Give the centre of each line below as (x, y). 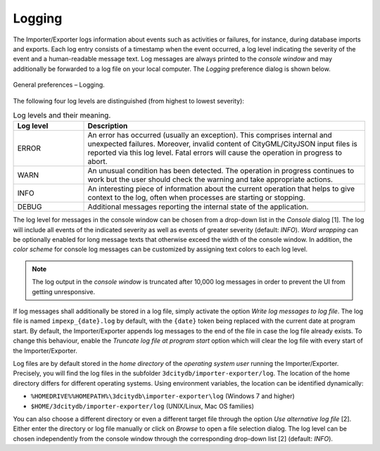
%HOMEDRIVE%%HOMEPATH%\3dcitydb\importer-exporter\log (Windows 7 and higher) (163, 396)
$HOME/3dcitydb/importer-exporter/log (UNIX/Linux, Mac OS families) (142, 406)
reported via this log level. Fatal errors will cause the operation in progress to (215, 153)
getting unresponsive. (64, 291)
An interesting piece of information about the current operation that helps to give (221, 189)
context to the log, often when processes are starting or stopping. (196, 198)
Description (108, 126)
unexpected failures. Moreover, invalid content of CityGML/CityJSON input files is (223, 144)
